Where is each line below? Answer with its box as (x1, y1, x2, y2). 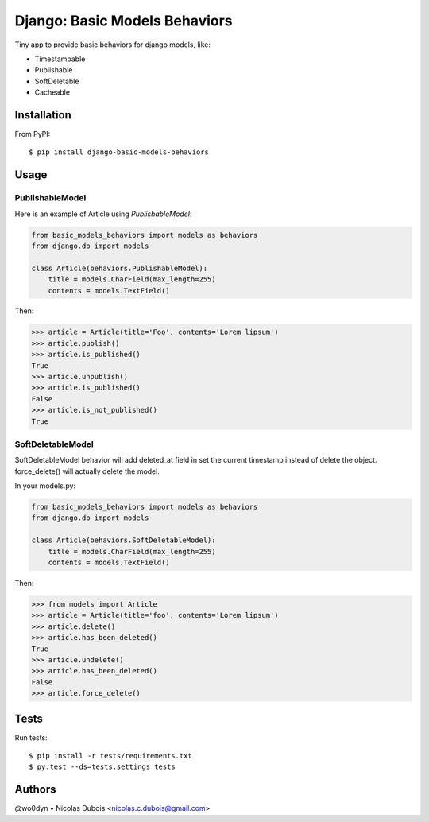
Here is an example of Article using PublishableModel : (14, 209, 192, 219)
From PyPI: (14, 130, 51, 139)
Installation (14, 108, 71, 122)
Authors (14, 783, 56, 797)
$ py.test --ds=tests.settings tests (29, 762, 176, 771)
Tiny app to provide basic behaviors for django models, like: (14, 40, 211, 49)
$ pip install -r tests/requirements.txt (29, 751, 192, 761)
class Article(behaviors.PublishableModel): (31, 263, 208, 273)
